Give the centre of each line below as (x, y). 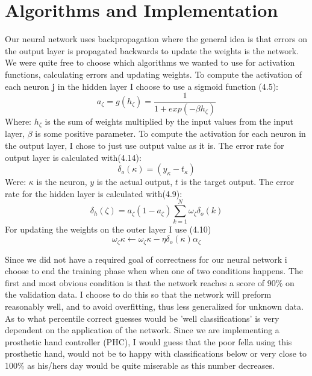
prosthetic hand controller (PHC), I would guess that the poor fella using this (148, 341)
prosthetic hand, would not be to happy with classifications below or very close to (156, 353)
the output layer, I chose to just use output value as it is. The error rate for (145, 146)
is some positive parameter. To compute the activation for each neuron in (170, 133)
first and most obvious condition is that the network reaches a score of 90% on (150, 282)
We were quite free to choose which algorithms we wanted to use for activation (150, 62)
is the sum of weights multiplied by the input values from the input (169, 121)
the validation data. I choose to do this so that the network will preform (138, 294)
